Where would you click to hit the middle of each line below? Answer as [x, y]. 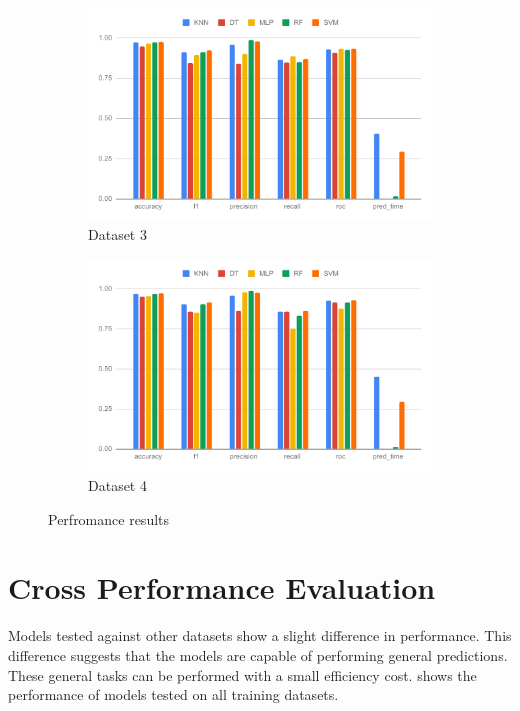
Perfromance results [109, 518]
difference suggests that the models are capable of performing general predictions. [258, 654]
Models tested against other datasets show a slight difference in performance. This [260, 635]
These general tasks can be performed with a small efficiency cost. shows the [242, 674]
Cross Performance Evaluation [222, 587]
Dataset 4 [117, 485]
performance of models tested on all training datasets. [173, 694]
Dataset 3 [117, 234]
